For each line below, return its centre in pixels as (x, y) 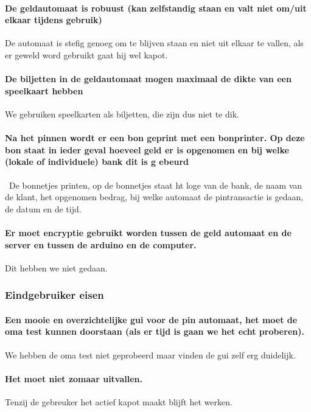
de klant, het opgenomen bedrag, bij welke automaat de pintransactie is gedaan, (154, 197)
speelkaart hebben (44, 90)
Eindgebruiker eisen (54, 295)
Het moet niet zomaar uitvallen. (74, 378)
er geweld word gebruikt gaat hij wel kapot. (86, 54)
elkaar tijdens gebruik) (54, 20)
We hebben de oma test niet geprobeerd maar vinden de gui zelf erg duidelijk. (150, 354)
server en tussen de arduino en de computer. (101, 244)
